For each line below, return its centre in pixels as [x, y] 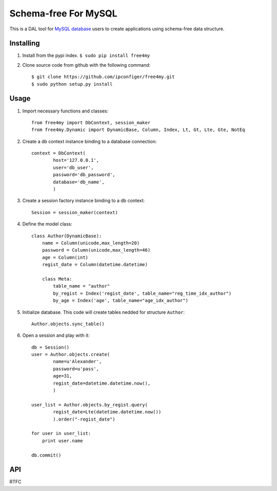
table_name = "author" [82, 286]
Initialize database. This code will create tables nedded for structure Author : [103, 312]
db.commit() [46, 455]
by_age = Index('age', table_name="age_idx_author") [121, 301]
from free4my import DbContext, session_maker [91, 122]
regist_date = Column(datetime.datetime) [95, 265]
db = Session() [51, 347]
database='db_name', [79, 182]
